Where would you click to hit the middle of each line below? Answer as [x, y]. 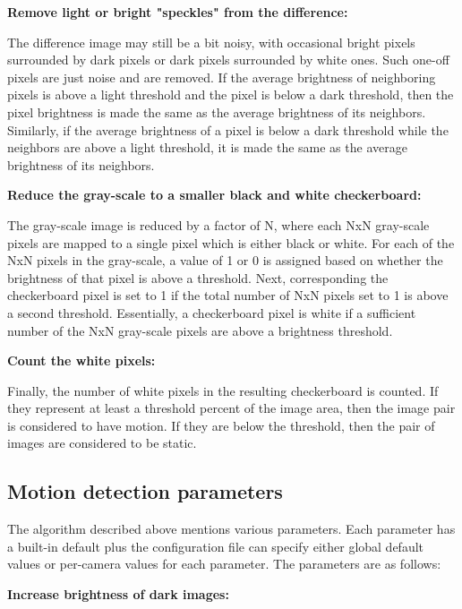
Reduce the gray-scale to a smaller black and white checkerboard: [214, 195]
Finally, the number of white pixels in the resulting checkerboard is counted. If [223, 390]
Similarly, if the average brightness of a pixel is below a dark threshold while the [228, 129]
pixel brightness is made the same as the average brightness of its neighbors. [217, 112]
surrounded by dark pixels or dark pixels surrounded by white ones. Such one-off [228, 60]
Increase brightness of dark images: [118, 594]
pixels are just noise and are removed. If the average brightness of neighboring [222, 77]
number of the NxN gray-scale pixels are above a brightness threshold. [200, 330]
